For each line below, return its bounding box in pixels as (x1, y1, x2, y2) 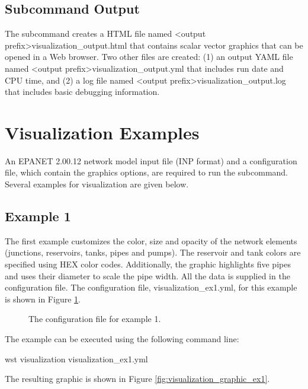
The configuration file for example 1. (28, 313, 161, 325)
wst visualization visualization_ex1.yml (5, 352, 148, 365)
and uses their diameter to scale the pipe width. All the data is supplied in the (5, 269, 290, 282)
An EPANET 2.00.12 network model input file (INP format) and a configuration (5, 154, 297, 167)
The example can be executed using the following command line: (5, 333, 239, 345)
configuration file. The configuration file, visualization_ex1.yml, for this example (5, 281, 297, 294)
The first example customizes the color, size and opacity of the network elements (5, 234, 297, 247)
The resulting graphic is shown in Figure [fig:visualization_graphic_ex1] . (5, 372, 270, 385)
